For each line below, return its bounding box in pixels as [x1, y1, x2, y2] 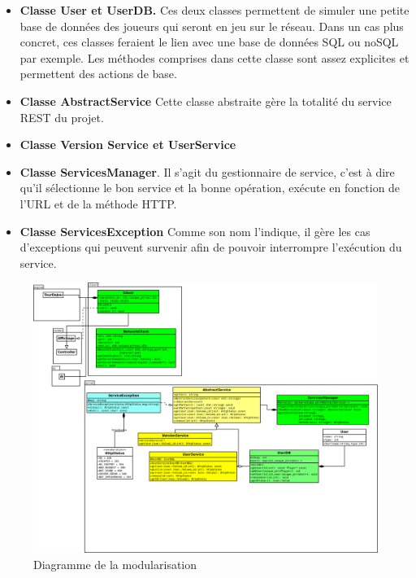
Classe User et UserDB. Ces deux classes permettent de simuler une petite [19, 2, 409, 18]
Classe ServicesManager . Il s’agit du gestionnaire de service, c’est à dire [19, 163, 395, 180]
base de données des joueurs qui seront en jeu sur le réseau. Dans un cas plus [19, 17, 404, 34]
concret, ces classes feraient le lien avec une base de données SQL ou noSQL [19, 33, 399, 50]
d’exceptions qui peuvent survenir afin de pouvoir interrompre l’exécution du [19, 239, 402, 256]
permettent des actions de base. [19, 65, 177, 82]
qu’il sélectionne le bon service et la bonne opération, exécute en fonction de [19, 179, 401, 196]
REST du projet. [19, 108, 104, 125]
